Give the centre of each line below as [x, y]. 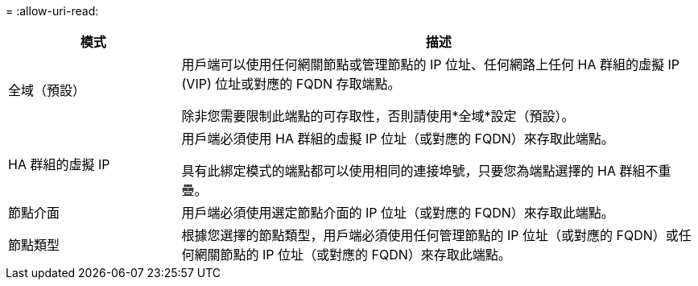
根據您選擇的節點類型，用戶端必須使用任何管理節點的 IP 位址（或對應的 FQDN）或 [430, 235]
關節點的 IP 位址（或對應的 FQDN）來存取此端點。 [359, 255]
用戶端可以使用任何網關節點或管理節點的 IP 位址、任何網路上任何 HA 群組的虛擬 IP [430, 64]
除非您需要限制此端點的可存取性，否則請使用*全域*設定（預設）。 [378, 116]
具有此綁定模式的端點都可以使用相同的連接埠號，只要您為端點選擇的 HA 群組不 [420, 171]
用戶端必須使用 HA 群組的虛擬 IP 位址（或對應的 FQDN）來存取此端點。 [398, 139]
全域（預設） [47, 90]
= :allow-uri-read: [52, 11]
